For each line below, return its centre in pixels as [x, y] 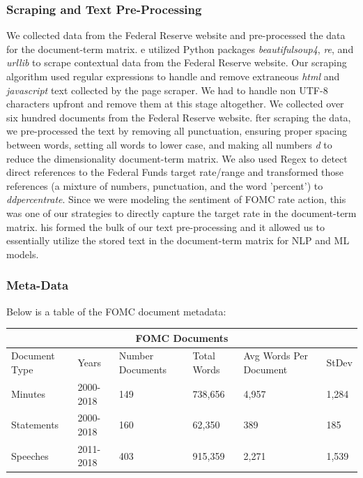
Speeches [30, 455]
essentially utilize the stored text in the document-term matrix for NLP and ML [178, 240]
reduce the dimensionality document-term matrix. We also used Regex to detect [177, 158]
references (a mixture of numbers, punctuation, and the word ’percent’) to [165, 185]
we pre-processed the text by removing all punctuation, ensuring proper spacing [177, 131]
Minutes [29, 393]
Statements [35, 425]
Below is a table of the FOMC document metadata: [116, 311]
